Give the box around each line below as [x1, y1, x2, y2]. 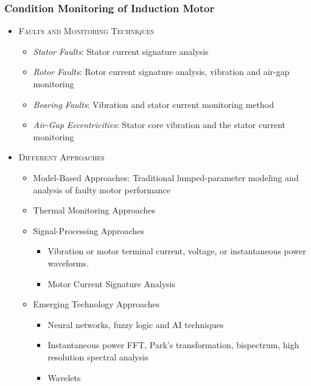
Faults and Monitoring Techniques [18, 24, 154, 37]
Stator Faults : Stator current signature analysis [33, 45, 209, 57]
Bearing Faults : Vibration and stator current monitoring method [33, 98, 274, 110]
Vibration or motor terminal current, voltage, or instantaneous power [47, 245, 306, 257]
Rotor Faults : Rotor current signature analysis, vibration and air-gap [33, 65, 290, 78]
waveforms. [47, 256, 89, 269]
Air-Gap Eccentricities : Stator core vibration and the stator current [33, 118, 286, 131]
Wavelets [47, 371, 81, 384]
